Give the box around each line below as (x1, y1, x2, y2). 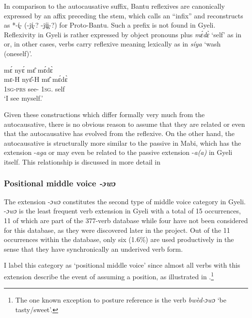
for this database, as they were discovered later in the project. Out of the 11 (4, 225, 230, 235)
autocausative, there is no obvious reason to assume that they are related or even (4, 119, 245, 129)
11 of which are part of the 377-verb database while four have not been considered (4, 215, 248, 225)
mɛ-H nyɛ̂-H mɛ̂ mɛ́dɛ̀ (4, 74, 68, 84)
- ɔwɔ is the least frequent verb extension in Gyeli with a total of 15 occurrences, (4, 206, 241, 216)
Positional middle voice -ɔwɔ (4, 177, 116, 189)
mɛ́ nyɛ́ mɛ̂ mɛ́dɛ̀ (4, 64, 53, 75)
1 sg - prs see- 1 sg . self (4, 83, 65, 93)
